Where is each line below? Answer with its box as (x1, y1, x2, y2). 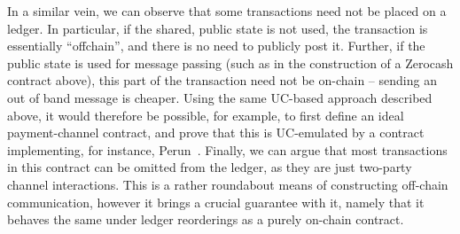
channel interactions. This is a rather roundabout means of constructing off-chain (7, 175, 448, 193)
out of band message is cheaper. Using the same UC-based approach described (7, 88, 433, 106)
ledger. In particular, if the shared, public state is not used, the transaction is (7, 19, 428, 37)
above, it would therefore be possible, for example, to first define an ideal (7, 105, 404, 124)
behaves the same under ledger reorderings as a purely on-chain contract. (7, 210, 404, 229)
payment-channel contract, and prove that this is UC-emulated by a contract (7, 123, 425, 142)
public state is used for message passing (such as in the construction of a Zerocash (7, 53, 454, 72)
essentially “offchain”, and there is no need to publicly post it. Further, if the (7, 36, 425, 55)
